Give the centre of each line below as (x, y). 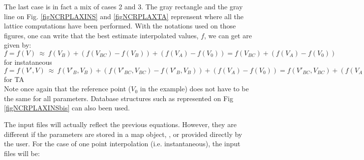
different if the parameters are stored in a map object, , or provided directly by (123, 134)
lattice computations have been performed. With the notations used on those (120, 26)
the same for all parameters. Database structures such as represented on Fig (119, 98)
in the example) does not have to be (194, 89)
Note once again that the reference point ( (68, 89)
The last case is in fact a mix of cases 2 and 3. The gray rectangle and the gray (123, 6)
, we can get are (228, 35)
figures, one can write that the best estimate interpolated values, (101, 35)
